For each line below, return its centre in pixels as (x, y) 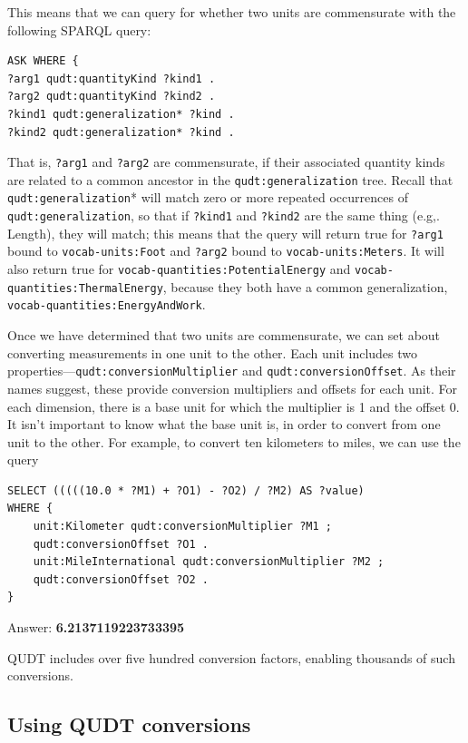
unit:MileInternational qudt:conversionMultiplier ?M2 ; (209, 562)
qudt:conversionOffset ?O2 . (121, 579)
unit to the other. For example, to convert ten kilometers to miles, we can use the (234, 441)
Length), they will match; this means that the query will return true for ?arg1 (225, 233)
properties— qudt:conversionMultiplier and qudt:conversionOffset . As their (232, 371)
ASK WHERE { (43, 61)
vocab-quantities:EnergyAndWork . (107, 304)
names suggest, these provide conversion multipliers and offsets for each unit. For (233, 388)
